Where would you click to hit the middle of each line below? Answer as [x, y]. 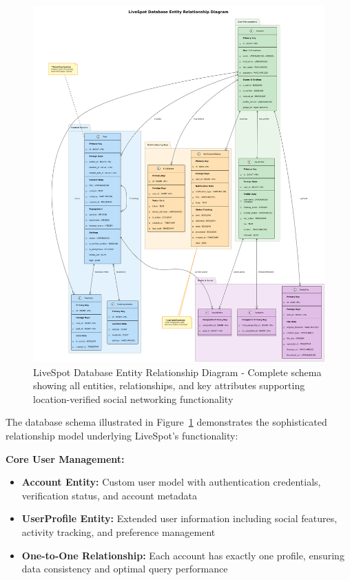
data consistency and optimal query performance [125, 569]
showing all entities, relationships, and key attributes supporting [169, 385]
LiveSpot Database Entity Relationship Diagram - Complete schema [177, 372]
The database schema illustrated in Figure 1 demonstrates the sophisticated [166, 422]
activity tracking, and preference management [119, 532]
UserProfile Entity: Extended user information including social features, [179, 518]
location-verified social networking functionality [133, 398]
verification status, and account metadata [109, 495]
